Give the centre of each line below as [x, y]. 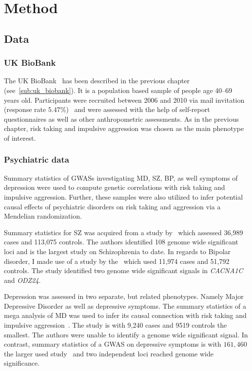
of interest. [20, 138]
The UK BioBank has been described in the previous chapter [97, 81]
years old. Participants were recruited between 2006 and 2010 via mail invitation [124, 100]
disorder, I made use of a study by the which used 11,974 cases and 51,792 [117, 261]
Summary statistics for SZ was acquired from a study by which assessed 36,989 [124, 232]
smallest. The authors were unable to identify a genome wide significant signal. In [126, 334]
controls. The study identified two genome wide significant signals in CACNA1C [124, 270]
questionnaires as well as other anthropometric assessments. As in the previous [122, 119]
